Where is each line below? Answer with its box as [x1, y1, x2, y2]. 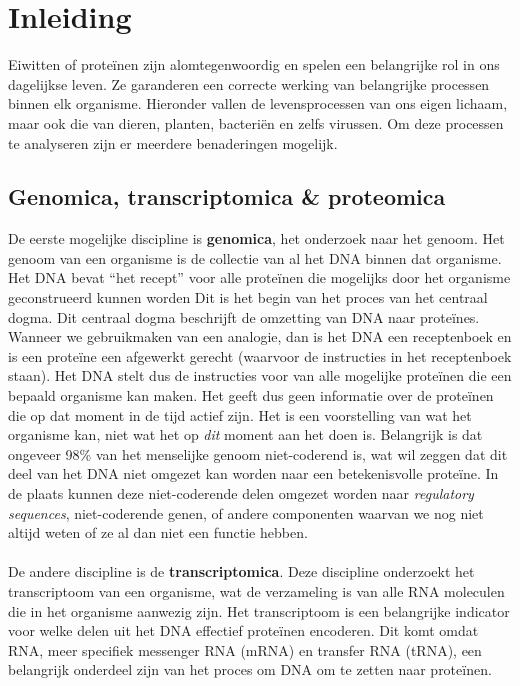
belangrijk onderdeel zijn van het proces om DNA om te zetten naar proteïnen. [8, 659, 492, 680]
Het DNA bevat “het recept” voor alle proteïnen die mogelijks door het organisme [8, 267, 511, 288]
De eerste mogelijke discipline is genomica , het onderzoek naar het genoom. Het [8, 228, 505, 249]
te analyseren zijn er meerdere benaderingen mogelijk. [8, 132, 338, 153]
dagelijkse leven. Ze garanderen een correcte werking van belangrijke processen [8, 73, 490, 94]
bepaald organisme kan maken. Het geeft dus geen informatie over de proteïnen [8, 385, 494, 406]
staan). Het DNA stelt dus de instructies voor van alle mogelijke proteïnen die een [8, 365, 512, 386]
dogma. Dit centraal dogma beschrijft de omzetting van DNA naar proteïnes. [8, 306, 480, 327]
